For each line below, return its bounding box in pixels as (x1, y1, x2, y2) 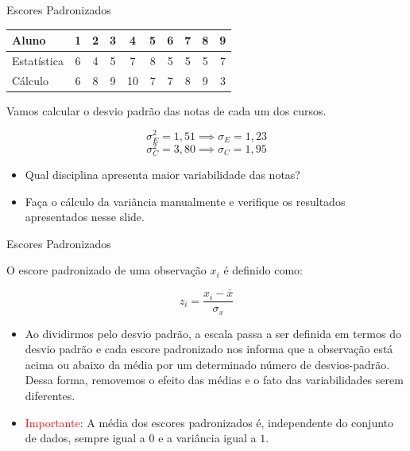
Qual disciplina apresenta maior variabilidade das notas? (25, 165, 300, 182)
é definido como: (223, 262, 303, 278)
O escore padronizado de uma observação (6, 262, 207, 278)
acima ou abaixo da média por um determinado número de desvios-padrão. (25, 356, 390, 372)
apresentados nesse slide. (25, 208, 145, 225)
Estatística (12, 52, 64, 68)
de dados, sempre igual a (25, 430, 145, 446)
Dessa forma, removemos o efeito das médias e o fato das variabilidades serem (25, 371, 404, 388)
